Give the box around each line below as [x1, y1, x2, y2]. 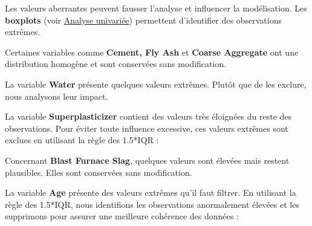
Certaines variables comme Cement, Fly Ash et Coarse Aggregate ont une [5, 45, 299, 58]
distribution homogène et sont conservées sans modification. [5, 57, 227, 70]
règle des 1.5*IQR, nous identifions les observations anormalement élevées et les [5, 198, 299, 210]
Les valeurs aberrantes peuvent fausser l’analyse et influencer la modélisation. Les [5, 2, 307, 14]
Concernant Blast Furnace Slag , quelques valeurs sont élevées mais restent [5, 153, 290, 166]
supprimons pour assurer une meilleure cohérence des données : [5, 210, 239, 222]
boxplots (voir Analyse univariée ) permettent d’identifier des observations [5, 13, 282, 26]
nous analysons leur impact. [5, 89, 108, 102]
